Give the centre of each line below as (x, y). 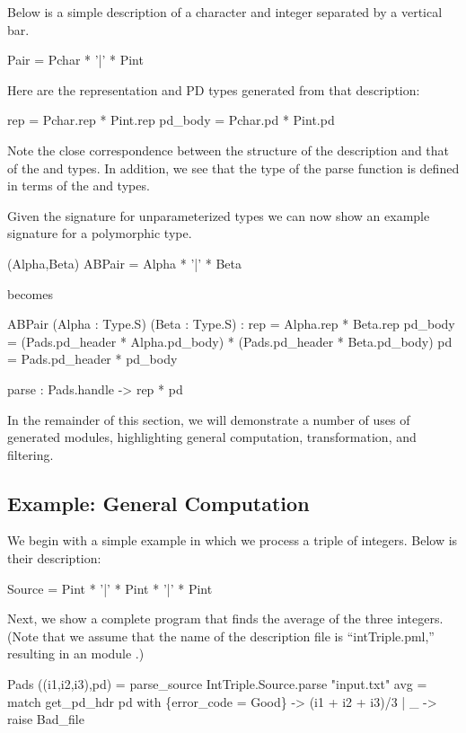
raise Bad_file (46, 719)
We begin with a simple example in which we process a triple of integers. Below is (233, 540)
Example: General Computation (158, 503)
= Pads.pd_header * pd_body (92, 359)
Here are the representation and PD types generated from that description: (214, 89)
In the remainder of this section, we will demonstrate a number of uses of (209, 419)
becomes (31, 293)
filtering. (31, 454)
